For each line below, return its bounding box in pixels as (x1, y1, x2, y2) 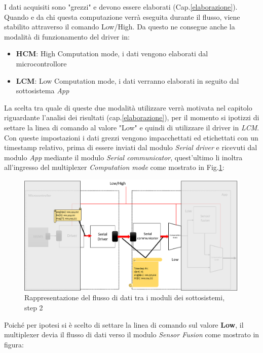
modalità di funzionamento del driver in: (4, 31, 130, 42)
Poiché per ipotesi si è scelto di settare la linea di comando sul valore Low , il (4, 319, 244, 330)
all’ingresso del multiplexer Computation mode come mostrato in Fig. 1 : (4, 162, 224, 172)
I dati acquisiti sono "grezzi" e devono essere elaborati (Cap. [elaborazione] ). (4, 2, 238, 12)
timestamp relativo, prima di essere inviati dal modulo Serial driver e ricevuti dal (4, 142, 257, 153)
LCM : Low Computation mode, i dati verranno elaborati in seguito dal (16, 75, 239, 86)
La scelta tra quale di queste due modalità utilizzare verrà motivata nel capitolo (4, 102, 252, 113)
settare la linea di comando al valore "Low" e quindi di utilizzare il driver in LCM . (4, 122, 259, 132)
